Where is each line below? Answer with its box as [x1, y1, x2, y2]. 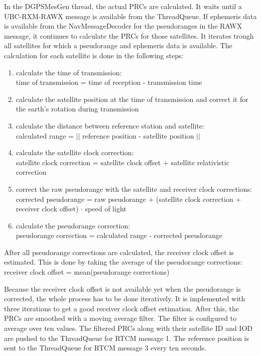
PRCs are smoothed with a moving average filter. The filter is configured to [4, 313, 237, 323]
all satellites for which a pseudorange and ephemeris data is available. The [4, 40, 232, 51]
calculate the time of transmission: [16, 67, 122, 77]
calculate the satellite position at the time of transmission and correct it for [16, 93, 248, 104]
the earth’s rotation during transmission [16, 103, 139, 114]
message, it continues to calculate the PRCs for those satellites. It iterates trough [4, 30, 254, 41]
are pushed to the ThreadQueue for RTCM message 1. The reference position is [4, 332, 249, 343]
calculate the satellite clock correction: [16, 147, 134, 158]
